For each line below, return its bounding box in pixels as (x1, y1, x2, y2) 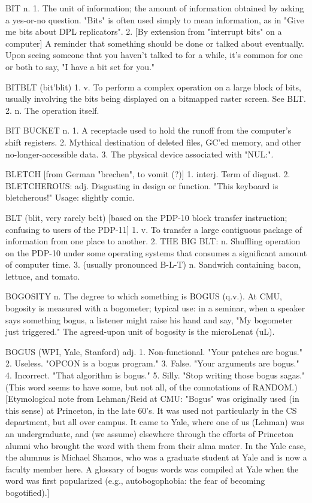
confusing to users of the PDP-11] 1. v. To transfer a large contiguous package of (5, 223, 302, 235)
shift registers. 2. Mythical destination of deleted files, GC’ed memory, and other (5, 135, 301, 148)
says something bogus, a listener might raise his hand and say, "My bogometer (5, 313, 293, 326)
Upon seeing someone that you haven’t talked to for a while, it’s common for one (5, 49, 303, 61)
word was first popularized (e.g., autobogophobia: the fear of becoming (5, 474, 265, 487)
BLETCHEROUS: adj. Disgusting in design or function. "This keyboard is (5, 179, 278, 192)
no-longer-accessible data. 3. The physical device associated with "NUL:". (5, 147, 274, 160)
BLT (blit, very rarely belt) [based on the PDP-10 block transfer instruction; (5, 211, 287, 223)
